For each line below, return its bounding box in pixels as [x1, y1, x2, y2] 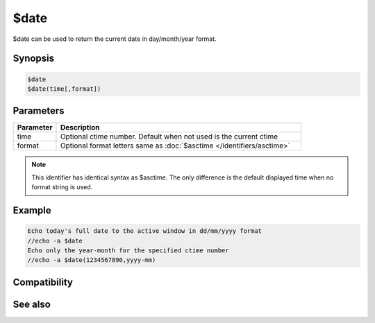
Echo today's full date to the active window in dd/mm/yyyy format [27, 227, 262, 235]
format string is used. [31, 183, 93, 191]
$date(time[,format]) [27, 85, 101, 93]
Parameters [12, 105, 65, 117]
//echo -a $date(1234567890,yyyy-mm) [27, 256, 156, 264]
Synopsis [12, 53, 55, 64]
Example [12, 204, 51, 216]
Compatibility [12, 276, 73, 288]
